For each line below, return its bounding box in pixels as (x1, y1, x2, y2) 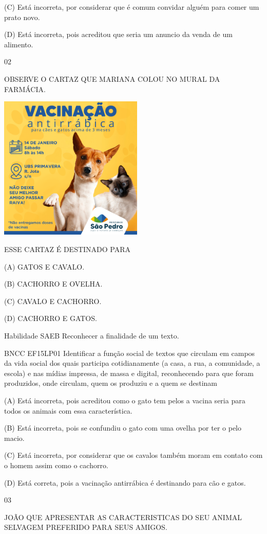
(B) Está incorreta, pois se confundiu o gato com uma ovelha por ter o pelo (4, 422, 241, 433)
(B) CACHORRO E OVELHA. (4, 278, 103, 289)
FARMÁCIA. (4, 83, 46, 94)
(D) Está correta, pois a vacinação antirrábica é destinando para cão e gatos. (4, 477, 246, 488)
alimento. (4, 39, 33, 49)
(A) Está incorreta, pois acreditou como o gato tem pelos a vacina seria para (4, 395, 245, 406)
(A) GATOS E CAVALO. (4, 261, 85, 272)
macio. (4, 432, 25, 443)
